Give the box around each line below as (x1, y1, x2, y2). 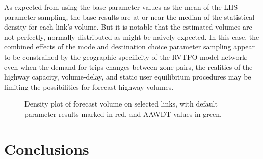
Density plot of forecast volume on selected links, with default (24, 98, 218, 109)
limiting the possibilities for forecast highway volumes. (4, 81, 174, 92)
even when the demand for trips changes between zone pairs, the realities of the (4, 61, 253, 72)
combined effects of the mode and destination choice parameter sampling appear (4, 41, 255, 52)
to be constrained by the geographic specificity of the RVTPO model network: (4, 51, 248, 62)
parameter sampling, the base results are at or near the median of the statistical (4, 11, 255, 22)
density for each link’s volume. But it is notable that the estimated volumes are (4, 21, 252, 32)
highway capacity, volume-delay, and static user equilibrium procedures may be (4, 71, 251, 82)
